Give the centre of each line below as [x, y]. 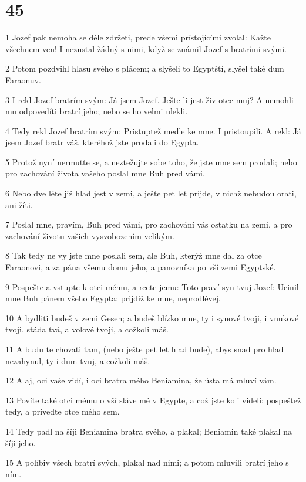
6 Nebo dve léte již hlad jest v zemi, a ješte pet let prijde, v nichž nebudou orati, [151, 193]
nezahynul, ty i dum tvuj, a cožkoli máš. [78, 360]
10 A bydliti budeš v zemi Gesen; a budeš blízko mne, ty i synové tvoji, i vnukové [152, 318]
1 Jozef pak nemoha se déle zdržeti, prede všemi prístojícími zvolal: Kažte [138, 37]
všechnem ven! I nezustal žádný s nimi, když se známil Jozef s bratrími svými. [146, 48]
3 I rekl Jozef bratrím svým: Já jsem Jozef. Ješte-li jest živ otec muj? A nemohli [149, 99]
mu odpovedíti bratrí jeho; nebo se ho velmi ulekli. [97, 111]
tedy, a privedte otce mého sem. [63, 411]
